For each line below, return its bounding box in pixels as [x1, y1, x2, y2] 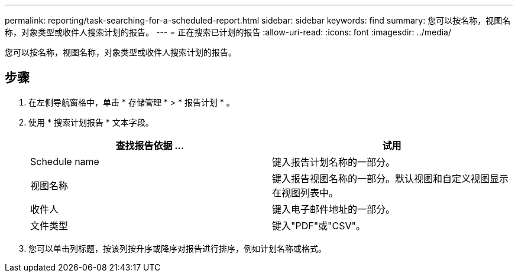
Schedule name [30, 155, 99, 167]
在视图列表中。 [272, 186, 339, 199]
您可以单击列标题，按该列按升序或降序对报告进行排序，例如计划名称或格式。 [28, 243, 326, 253]
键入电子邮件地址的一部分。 [272, 203, 396, 215]
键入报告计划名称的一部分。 [272, 156, 396, 168]
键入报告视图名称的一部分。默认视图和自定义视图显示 [272, 172, 509, 184]
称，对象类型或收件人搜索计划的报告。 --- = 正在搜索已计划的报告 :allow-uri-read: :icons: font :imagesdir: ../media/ [5, 27, 452, 37]
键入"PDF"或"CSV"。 [272, 219, 366, 232]
